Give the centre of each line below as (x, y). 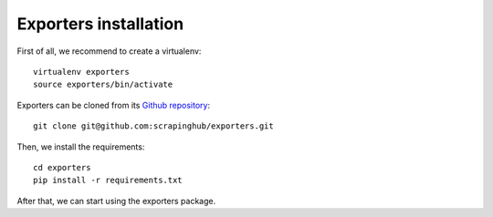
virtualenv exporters (81, 72)
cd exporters (62, 167)
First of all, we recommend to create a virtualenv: (109, 51)
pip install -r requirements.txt (108, 181)
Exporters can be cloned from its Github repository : (113, 105)
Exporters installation (100, 24)
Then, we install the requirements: (81, 147)
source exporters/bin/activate (103, 85)
